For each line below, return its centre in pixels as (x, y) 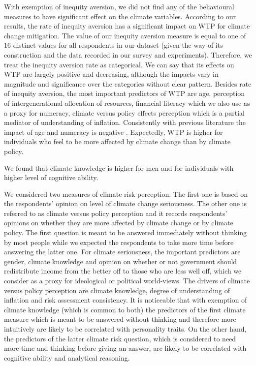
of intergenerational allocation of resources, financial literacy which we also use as (127, 103)
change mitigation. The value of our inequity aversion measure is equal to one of (125, 35)
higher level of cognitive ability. (51, 177)
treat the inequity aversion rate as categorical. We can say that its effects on (119, 64)
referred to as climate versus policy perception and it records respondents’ (116, 213)
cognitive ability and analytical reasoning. (67, 357)
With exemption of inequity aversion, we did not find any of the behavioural (119, 6)
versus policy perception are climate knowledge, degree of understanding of (117, 290)
